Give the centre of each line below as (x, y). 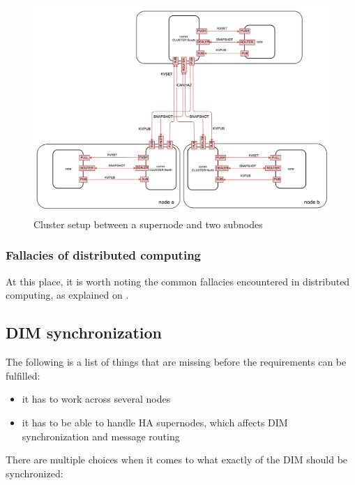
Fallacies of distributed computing (103, 255)
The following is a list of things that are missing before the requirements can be (176, 362)
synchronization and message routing (101, 436)
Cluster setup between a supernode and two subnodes (148, 224)
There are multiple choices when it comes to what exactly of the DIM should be (177, 460)
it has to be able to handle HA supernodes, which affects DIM (155, 422)
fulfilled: (23, 375)
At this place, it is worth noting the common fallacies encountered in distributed (178, 281)
